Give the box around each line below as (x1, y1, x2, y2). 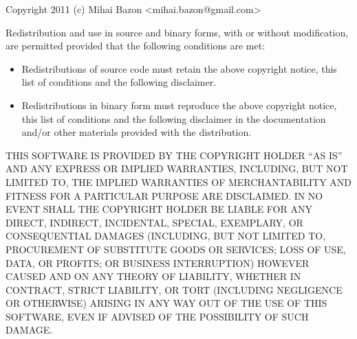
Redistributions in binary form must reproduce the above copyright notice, (21, 97, 337, 112)
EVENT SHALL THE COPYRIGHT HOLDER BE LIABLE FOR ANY (6, 202, 312, 216)
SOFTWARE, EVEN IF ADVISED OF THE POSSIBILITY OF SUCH (6, 309, 309, 323)
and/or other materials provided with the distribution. (21, 125, 252, 139)
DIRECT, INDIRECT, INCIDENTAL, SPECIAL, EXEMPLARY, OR (6, 215, 303, 229)
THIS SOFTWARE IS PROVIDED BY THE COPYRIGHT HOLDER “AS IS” (6, 148, 343, 162)
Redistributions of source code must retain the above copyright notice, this (21, 61, 337, 75)
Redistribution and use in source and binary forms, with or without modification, (6, 25, 349, 39)
